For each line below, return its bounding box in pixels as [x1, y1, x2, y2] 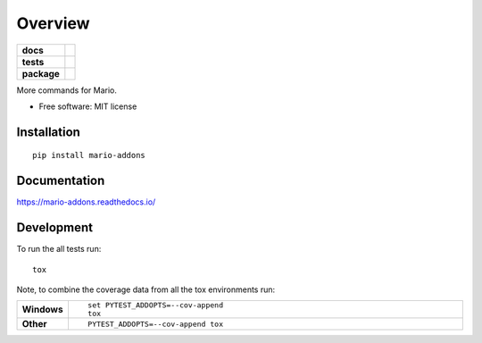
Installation [16, 124, 80, 139]
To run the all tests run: [16, 244, 102, 255]
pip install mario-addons [32, 150, 146, 161]
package [21, 67, 60, 79]
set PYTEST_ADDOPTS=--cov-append [87, 300, 223, 310]
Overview [16, 13, 90, 33]
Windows [21, 304, 63, 316]
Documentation [16, 173, 105, 188]
